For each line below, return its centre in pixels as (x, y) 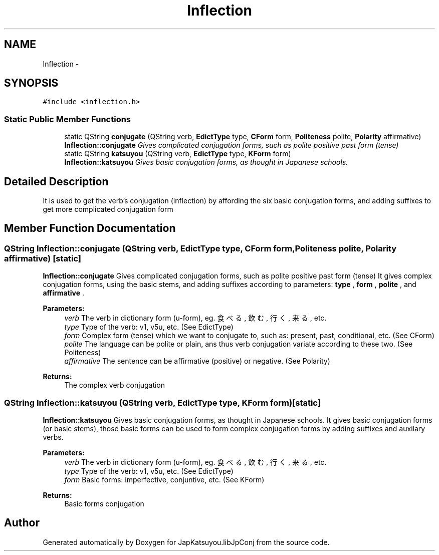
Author (22, 523)
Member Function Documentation (90, 228)
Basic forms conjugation (104, 504)
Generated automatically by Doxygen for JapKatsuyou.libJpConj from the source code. (186, 542)
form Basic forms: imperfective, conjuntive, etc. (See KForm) (164, 480)
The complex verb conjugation (115, 385)
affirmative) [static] (43, 258)
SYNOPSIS (31, 83)
